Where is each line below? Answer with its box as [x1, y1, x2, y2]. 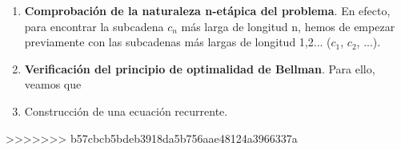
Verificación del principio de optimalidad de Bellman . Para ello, [24, 60, 375, 77]
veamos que [24, 76, 82, 93]
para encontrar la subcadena [24, 18, 164, 34]
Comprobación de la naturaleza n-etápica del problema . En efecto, [24, 2, 391, 18]
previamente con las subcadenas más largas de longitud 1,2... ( [24, 34, 331, 50]
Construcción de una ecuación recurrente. [24, 102, 228, 119]
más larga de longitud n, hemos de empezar [181, 18, 395, 34]
